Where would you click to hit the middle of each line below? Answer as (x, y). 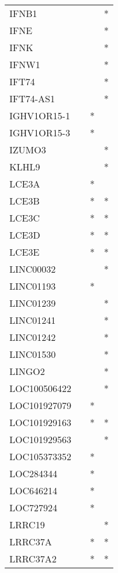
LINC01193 (33, 286)
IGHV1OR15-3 (40, 133)
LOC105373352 (41, 456)
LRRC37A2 (33, 559)
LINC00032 (33, 269)
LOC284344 (34, 473)
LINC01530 (33, 354)
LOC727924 (34, 507)
